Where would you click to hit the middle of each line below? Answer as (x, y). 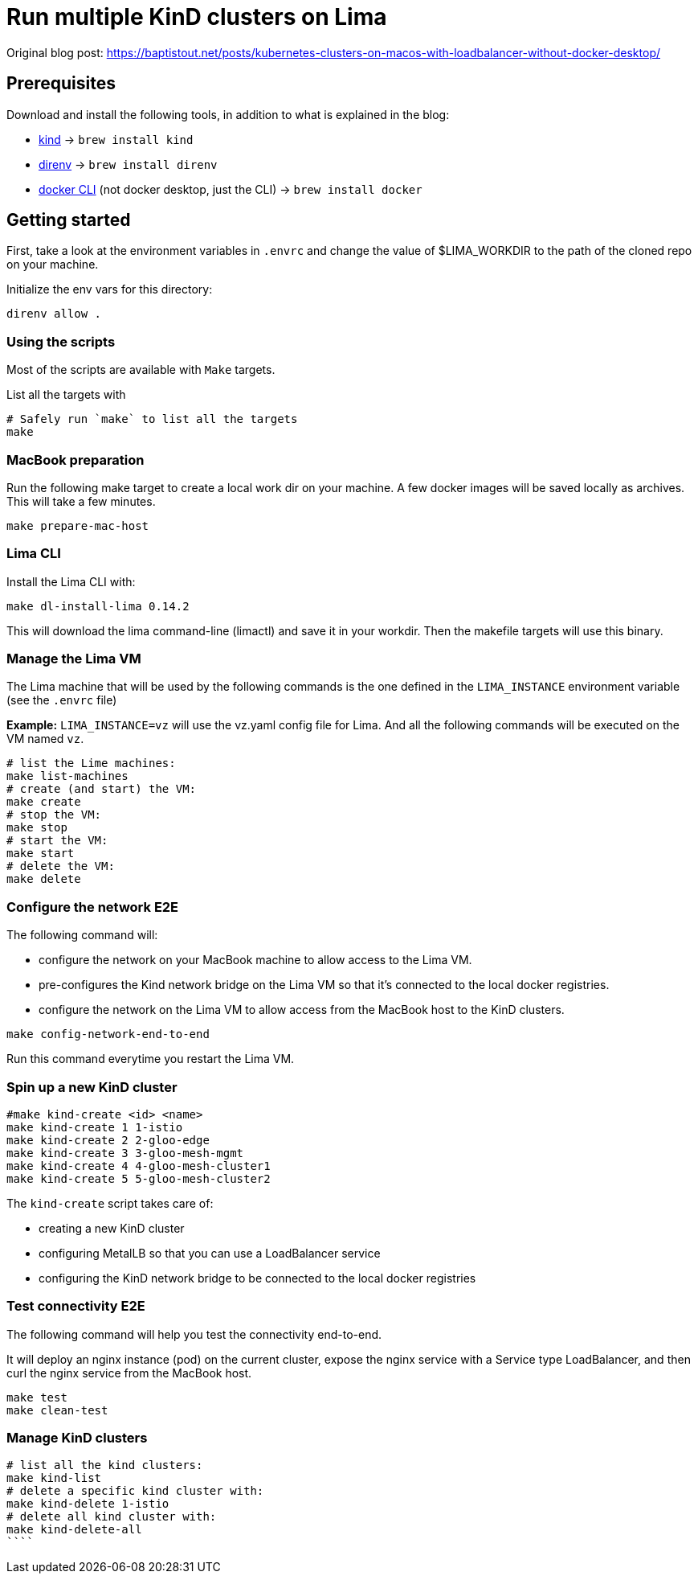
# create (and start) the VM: (102, 789)
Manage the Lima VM (74, 659)
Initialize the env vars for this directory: (110, 289)
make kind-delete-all (74, 1530)
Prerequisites (61, 84)
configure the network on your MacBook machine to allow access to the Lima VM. (255, 960)
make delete (44, 879)
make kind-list (54, 1478)
